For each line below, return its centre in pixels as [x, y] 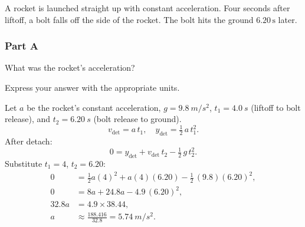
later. [288, 19]
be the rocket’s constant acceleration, [94, 107]
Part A [22, 46]
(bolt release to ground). [137, 119]
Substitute [24, 163]
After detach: [29, 141]
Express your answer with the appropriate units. [92, 87]
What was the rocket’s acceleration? [70, 68]
